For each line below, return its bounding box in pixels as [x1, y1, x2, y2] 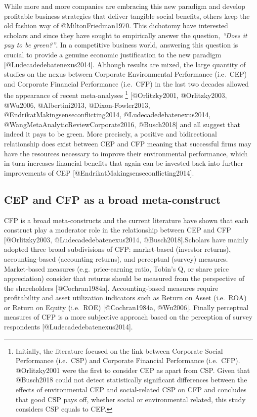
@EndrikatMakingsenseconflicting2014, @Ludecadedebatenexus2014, [4, 109, 211, 120]
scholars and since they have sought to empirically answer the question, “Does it [4, 30, 247, 40]
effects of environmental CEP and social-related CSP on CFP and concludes [15, 384, 247, 395]
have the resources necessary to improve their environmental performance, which [4, 148, 248, 158]
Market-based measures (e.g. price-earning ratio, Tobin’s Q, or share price [4, 263, 229, 274]
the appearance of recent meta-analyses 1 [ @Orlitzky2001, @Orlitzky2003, [4, 89, 227, 100]
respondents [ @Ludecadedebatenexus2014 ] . [4, 322, 133, 332]
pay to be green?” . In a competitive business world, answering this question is [4, 40, 238, 50]
